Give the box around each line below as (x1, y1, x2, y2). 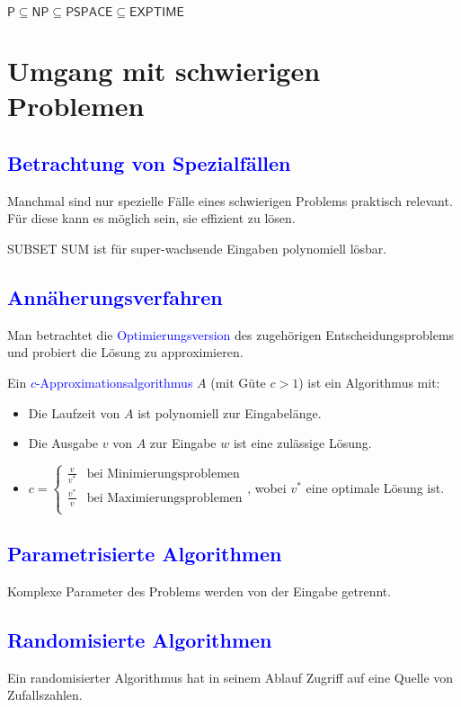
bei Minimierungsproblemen (86, 467, 240, 480)
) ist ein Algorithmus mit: (298, 372, 440, 391)
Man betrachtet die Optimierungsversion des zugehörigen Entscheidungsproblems (7, 325, 455, 344)
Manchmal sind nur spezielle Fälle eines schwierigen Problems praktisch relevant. (7, 191, 453, 210)
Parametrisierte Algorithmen (7, 540, 282, 568)
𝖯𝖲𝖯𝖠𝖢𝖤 (66, 6, 113, 19)
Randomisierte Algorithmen (7, 626, 272, 654)
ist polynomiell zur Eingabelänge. (137, 403, 322, 422)
